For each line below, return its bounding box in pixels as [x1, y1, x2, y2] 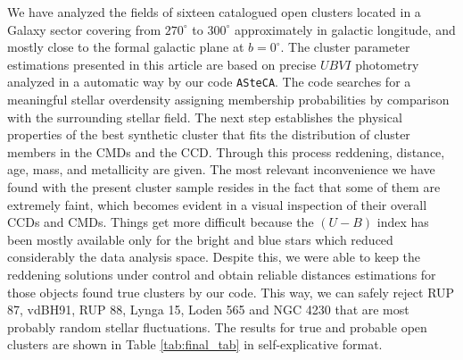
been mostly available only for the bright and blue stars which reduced [7, 230, 393, 248]
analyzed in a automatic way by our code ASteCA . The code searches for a [7, 72, 411, 91]
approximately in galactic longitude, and [234, 20, 456, 38]
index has [376, 213, 429, 231]
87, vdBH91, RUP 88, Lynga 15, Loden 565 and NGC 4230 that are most [7, 300, 409, 319]
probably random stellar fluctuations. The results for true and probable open [7, 317, 427, 336]
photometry [355, 54, 419, 73]
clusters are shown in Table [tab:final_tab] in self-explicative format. [7, 335, 383, 354]
